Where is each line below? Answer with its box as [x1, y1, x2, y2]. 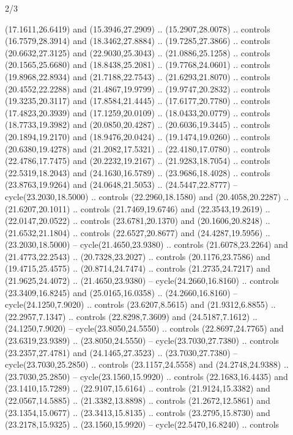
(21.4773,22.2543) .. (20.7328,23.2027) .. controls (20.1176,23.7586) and [5, 250, 270, 262]
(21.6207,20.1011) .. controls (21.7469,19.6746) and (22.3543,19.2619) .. [5, 202, 270, 215]
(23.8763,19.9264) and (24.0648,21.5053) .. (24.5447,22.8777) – [5, 178, 238, 191]
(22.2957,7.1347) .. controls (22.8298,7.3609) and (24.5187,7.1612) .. [5, 310, 258, 322]
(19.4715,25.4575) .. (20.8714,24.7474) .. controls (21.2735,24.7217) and [5, 262, 270, 275]
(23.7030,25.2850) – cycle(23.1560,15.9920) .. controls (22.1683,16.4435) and [5, 370, 288, 382]
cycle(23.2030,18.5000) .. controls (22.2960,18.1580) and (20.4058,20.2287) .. [5, 190, 289, 203]
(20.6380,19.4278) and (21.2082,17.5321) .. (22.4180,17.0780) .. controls [5, 142, 270, 155]
